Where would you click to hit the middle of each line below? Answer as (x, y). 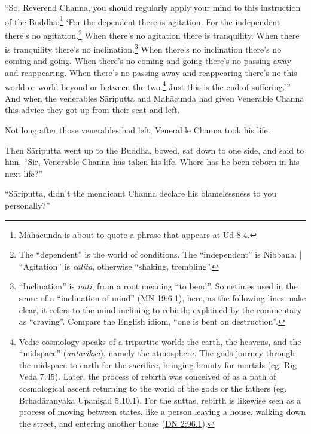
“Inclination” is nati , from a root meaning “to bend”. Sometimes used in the (158, 286)
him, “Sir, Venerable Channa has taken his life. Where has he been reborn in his (152, 162)
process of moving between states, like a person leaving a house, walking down (162, 412)
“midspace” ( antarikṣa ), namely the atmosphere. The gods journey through (157, 353)
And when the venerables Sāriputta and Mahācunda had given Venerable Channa (155, 98)
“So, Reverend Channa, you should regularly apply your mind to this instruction (153, 7)
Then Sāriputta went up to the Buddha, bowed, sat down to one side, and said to (155, 150)
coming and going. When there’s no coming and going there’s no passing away (148, 61)
